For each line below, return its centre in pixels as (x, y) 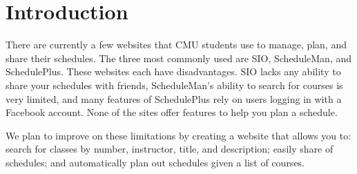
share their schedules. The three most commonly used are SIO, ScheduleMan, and (179, 58)
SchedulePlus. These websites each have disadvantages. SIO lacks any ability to (173, 71)
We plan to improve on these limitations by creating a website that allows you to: (178, 135)
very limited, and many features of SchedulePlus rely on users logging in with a (174, 98)
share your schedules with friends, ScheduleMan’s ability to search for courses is (174, 85)
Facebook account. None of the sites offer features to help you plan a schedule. (172, 112)
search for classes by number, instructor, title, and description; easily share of (170, 149)
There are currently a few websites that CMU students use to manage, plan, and (176, 45)
